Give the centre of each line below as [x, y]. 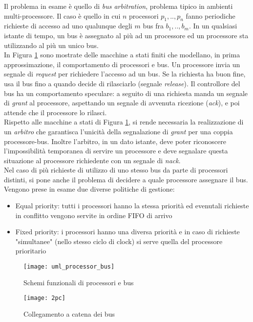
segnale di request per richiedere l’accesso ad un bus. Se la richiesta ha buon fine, [125, 74]
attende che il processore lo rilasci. [55, 112]
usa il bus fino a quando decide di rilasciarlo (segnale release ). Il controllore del [122, 83]
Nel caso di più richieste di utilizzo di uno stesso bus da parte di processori [116, 170]
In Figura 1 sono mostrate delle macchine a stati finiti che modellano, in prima [122, 55]
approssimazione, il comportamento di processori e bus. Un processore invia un [122, 64]
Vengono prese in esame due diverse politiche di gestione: [89, 189]
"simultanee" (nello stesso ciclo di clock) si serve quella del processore [119, 241]
